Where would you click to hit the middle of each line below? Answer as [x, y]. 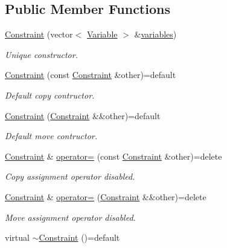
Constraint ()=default [79, 237]
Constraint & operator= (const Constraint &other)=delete [113, 156]
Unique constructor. [41, 54]
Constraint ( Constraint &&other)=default [83, 115]
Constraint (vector [39, 34]
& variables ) [155, 34]
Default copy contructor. [50, 95]
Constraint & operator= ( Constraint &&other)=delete [106, 196]
